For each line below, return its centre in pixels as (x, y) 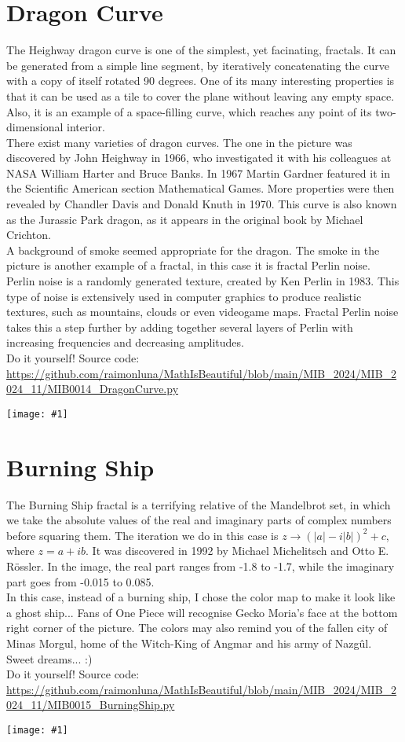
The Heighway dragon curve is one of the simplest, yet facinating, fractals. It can (201, 50)
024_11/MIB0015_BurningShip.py (91, 705)
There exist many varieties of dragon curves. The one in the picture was (179, 142)
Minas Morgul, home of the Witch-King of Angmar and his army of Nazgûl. (189, 643)
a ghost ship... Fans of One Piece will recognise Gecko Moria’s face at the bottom (202, 612)
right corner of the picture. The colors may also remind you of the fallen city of (197, 628)
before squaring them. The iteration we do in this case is (142, 535)
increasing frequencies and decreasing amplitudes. (125, 342)
